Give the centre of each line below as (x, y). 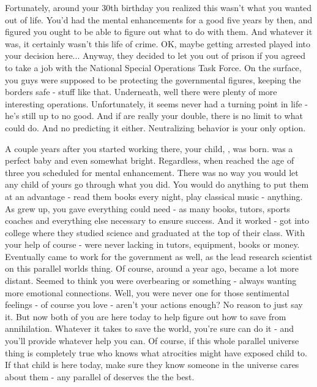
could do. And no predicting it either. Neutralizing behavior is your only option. (155, 127)
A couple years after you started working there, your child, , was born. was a (149, 148)
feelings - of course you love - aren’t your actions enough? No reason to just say (154, 305)
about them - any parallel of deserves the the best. (100, 376)
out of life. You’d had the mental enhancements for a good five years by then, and (159, 19)
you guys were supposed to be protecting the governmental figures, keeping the (153, 79)
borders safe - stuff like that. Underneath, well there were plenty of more (141, 92)
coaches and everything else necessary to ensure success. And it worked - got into (157, 220)
